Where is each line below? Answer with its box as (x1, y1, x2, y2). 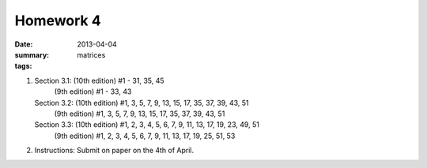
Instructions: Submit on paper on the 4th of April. (34, 146, 195, 155)
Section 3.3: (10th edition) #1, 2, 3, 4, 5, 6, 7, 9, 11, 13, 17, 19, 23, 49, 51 (34, 120, 260, 129)
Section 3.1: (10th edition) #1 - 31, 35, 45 (34, 76, 165, 85)
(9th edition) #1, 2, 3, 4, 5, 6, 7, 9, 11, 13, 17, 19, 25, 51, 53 (54, 131, 236, 140)
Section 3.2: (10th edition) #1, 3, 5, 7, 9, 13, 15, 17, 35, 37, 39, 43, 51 (34, 98, 249, 107)
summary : (14, 50, 50, 59)
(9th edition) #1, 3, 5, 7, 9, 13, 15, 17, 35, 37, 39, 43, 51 (54, 109, 225, 118)
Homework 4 (14, 12, 102, 29)
